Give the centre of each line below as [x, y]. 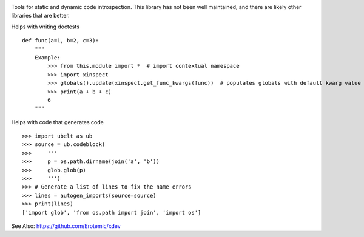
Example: [47, 57]
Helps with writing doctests [45, 27]
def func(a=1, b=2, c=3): [61, 41]
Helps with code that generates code [58, 122]
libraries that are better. [40, 16]
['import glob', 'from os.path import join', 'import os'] [112, 212]
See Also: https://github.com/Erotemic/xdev [66, 226]
